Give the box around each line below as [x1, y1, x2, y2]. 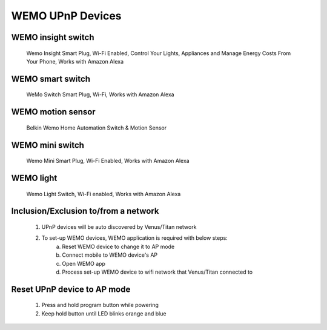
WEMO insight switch [11, 32, 94, 42]
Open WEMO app [62, 260, 106, 267]
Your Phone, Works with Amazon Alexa [26, 58, 124, 65]
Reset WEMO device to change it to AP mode [62, 243, 175, 250]
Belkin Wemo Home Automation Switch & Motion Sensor [26, 124, 167, 131]
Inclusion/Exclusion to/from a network [11, 206, 159, 216]
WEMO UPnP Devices [11, 9, 122, 22]
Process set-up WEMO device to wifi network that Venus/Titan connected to [62, 268, 253, 276]
